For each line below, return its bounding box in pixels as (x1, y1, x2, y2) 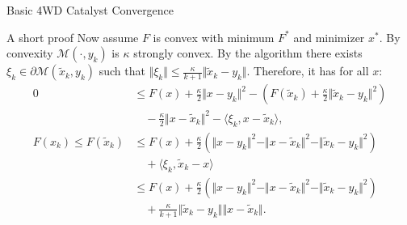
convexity (6, 45, 53, 62)
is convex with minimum (153, 28, 275, 45)
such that (99, 62, 145, 79)
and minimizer (293, 28, 365, 45)
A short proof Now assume (6, 28, 139, 45)
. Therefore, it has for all (246, 62, 369, 79)
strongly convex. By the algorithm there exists (133, 45, 363, 62)
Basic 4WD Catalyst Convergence (6, 2, 174, 18)
